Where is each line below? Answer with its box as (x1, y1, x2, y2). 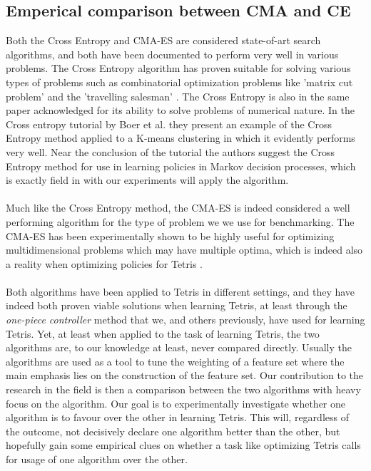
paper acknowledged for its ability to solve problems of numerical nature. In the (6, 103, 355, 118)
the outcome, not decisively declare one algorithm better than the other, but (6, 423, 340, 438)
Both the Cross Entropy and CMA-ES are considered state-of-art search (6, 33, 321, 48)
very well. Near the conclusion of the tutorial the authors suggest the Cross (6, 144, 335, 159)
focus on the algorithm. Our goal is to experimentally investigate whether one (6, 395, 345, 410)
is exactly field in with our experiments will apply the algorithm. (6, 172, 289, 187)
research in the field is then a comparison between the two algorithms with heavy (6, 382, 361, 397)
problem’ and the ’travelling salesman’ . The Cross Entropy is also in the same (6, 88, 350, 103)
